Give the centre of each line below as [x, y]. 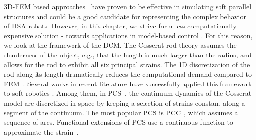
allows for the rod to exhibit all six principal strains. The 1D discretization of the [127, 64]
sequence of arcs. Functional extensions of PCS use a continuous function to [119, 122]
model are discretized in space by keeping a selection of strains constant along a [125, 102]
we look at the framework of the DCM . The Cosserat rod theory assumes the [120, 45]
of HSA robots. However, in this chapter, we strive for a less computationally [120, 26]
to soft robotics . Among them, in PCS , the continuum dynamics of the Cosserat [128, 93]
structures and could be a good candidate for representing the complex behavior [125, 16]
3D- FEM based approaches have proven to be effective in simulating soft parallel [128, 6]
